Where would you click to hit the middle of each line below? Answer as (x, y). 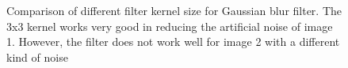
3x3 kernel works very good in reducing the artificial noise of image (170, 26)
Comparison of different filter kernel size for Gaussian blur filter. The (174, 10)
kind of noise (37, 57)
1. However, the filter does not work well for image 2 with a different (173, 42)
